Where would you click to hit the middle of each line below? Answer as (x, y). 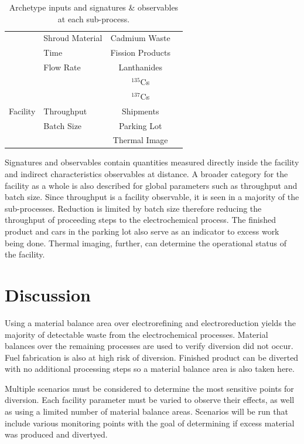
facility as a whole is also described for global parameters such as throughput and (151, 185)
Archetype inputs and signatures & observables (94, 7)
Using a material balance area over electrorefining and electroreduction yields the (151, 322)
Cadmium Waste (140, 38)
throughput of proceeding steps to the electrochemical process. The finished (140, 220)
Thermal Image (140, 140)
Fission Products (140, 52)
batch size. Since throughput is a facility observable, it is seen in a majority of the (152, 197)
